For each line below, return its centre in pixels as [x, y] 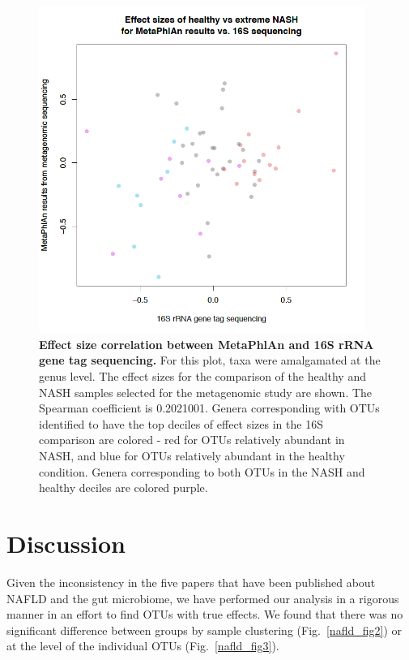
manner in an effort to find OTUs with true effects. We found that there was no [205, 614]
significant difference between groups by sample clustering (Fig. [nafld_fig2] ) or [204, 630]
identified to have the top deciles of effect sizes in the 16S [181, 423]
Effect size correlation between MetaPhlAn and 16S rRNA [207, 344]
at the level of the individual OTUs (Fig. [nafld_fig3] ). [143, 646]
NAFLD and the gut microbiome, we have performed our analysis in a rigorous [203, 598]
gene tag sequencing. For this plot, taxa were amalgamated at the [210, 360]
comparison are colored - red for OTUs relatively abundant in [192, 440]
